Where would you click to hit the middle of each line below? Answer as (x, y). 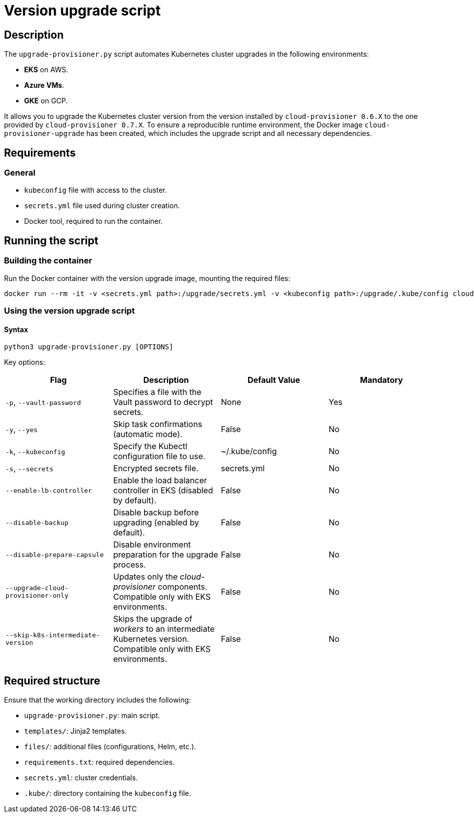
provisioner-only (37, 596)
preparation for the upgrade (166, 555)
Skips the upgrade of (153, 619)
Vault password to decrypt (163, 402)
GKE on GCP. (46, 101)
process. (130, 565)
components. (183, 587)
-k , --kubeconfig (35, 451)
